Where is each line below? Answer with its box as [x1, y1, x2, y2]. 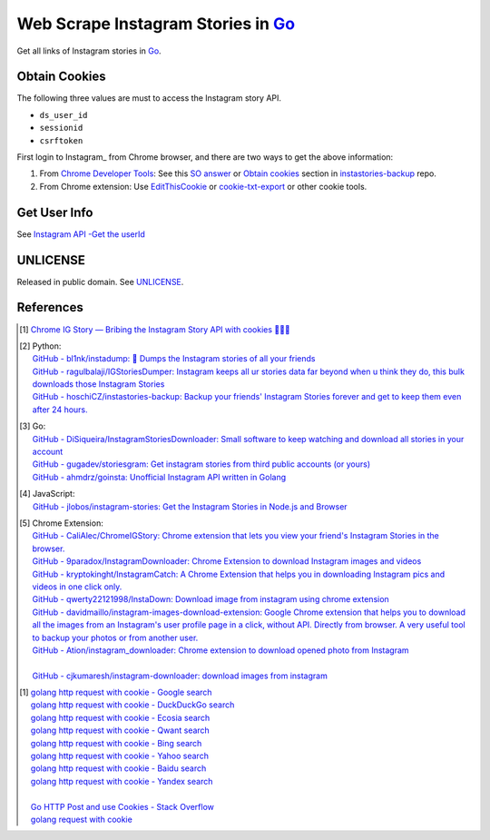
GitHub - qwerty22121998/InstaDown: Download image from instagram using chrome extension [32, 594, 389, 605]
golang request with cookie [30, 814, 133, 825]
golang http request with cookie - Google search [30, 687, 212, 698]
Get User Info [16, 204, 93, 220]
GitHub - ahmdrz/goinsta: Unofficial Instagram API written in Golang [32, 471, 287, 482]
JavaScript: [32, 489, 75, 499]
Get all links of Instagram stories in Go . [16, 45, 162, 56]
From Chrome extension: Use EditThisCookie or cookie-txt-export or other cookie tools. [39, 181, 367, 192]
